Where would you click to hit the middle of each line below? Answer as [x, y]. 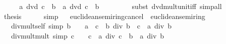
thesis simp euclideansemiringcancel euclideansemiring [104, 16]
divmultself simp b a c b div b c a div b [91, 26]
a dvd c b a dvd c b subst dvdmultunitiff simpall [121, 6]
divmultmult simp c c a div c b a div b [88, 35]
